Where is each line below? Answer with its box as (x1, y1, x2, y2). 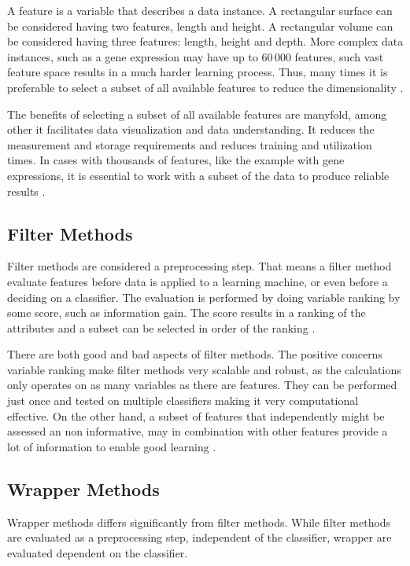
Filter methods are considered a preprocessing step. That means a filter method (7, 258, 392, 274)
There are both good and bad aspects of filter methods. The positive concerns (7, 346, 382, 362)
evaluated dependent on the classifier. (7, 544, 188, 560)
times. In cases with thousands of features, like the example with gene (7, 152, 345, 168)
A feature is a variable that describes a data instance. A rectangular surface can (7, 2, 393, 18)
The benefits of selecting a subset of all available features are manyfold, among (7, 105, 387, 122)
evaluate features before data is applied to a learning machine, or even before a (7, 273, 388, 289)
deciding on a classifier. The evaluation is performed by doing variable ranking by (7, 289, 401, 305)
